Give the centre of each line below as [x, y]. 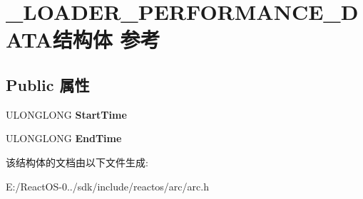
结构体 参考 [106, 39]
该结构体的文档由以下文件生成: [77, 162]
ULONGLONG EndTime [64, 138]
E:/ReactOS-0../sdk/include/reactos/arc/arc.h [107, 186]
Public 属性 [48, 84]
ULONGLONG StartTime [66, 114]
